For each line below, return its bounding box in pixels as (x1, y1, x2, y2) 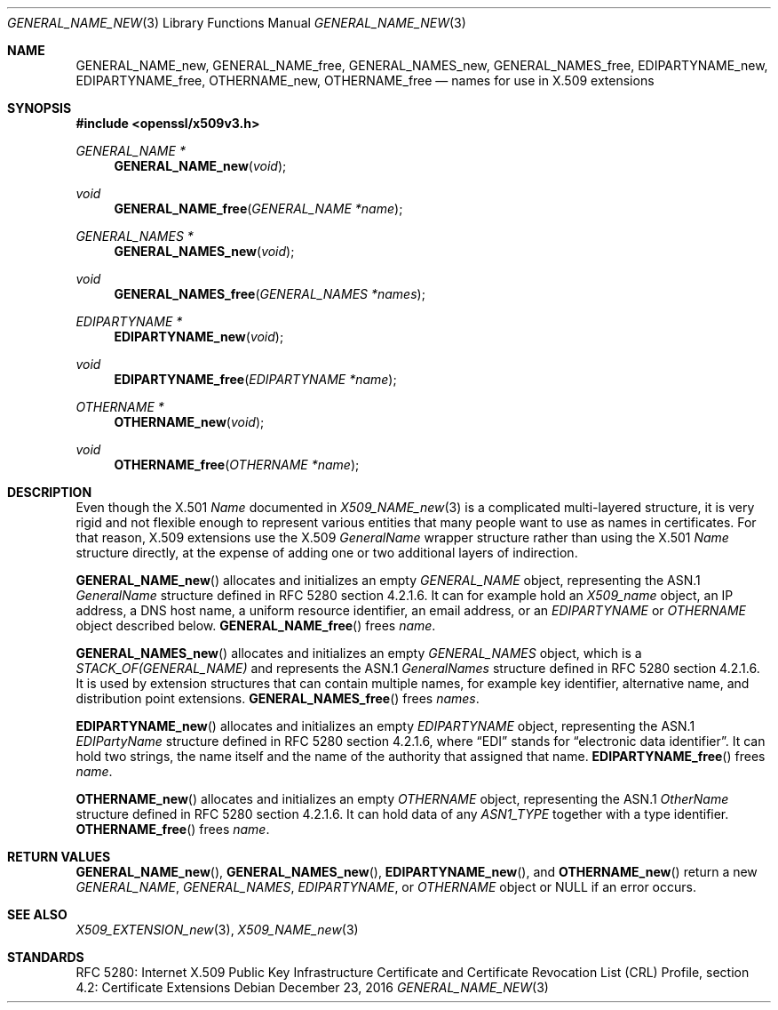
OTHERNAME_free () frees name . (75, 822, 270, 837)
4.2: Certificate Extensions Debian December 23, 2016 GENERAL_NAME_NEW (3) (75, 980, 549, 995)
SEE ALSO (7, 907, 67, 922)
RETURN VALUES (7, 849, 111, 864)
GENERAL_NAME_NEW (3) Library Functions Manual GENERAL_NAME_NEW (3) (7, 15, 466, 30)
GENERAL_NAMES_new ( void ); (114, 244, 295, 259)
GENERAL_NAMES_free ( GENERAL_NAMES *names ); (114, 286, 425, 301)
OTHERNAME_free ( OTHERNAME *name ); (114, 457, 360, 472)
